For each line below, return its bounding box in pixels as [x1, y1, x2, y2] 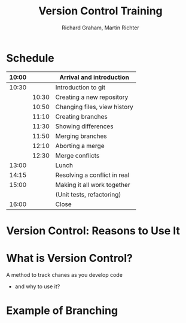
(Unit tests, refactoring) [55, 190, 121, 198]
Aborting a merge [55, 141, 105, 150]
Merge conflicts [55, 151, 100, 159]
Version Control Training [38, 4, 163, 18]
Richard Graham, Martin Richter [62, 24, 139, 31]
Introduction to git [55, 83, 106, 91]
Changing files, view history [55, 102, 133, 111]
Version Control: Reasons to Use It [6, 224, 181, 237]
